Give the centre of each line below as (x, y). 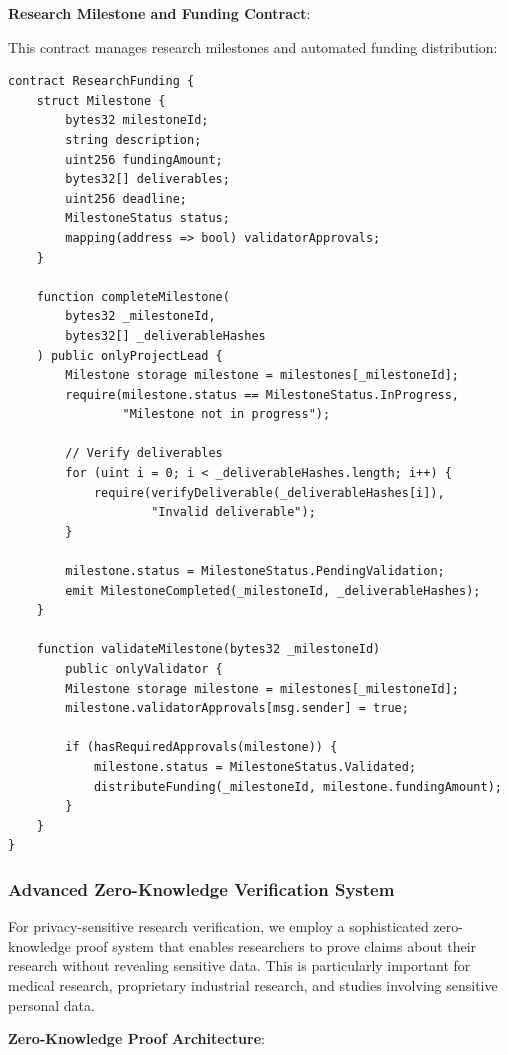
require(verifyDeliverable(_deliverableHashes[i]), (269, 492)
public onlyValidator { (144, 669)
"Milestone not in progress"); (226, 414)
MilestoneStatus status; (147, 218)
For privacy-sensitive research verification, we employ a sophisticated (218, 926)
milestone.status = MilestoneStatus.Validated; (255, 766)
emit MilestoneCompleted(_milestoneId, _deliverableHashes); (273, 590)
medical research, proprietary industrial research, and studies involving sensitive (253, 984)
